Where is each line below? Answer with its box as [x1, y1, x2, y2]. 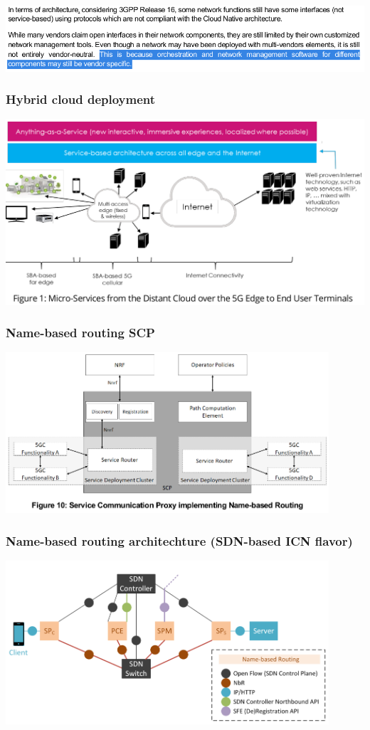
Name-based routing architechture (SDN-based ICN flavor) [6, 531, 353, 549]
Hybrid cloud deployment [6, 90, 156, 108]
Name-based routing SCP [6, 324, 155, 342]
